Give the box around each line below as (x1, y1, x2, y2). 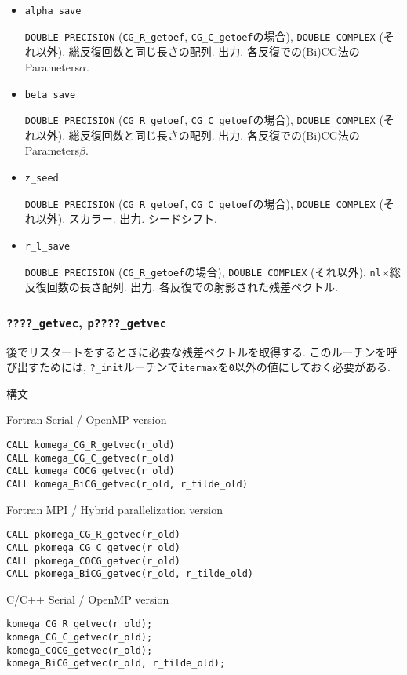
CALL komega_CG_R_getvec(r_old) (6, 440, 175, 451)
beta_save (24, 89, 76, 100)
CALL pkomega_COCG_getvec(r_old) (6, 555, 180, 567)
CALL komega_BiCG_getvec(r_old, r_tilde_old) (6, 479, 248, 490)
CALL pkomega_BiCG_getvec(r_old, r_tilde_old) (6, 568, 253, 580)
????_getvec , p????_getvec (6, 312, 167, 331)
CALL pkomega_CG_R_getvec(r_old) (6, 529, 180, 541)
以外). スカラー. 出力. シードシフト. (35, 210, 217, 227)
